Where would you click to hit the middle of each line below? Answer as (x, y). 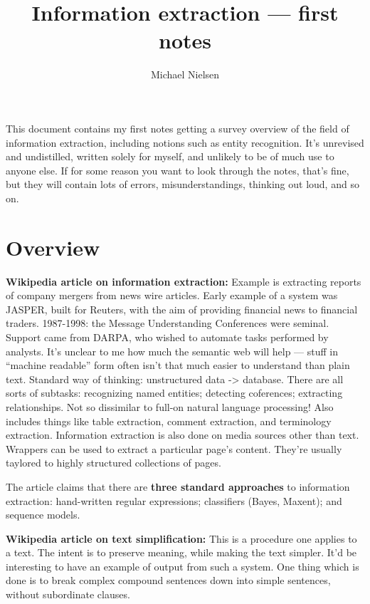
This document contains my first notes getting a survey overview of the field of (178, 128)
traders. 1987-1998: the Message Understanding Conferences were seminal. (168, 323)
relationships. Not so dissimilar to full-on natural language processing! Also (170, 406)
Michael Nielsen (185, 74)
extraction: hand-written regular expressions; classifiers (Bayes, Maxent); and (174, 500)
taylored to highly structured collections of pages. (113, 463)
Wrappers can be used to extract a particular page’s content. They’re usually (174, 448)
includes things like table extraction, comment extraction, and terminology (169, 421)
